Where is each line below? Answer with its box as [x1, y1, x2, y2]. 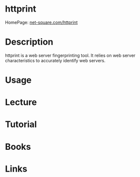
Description [5, 36, 53, 48]
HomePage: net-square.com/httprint [5, 19, 78, 25]
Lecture [5, 97, 37, 108]
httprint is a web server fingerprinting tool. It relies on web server [5, 52, 136, 58]
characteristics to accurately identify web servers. [5, 57, 105, 64]
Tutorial [5, 119, 37, 130]
